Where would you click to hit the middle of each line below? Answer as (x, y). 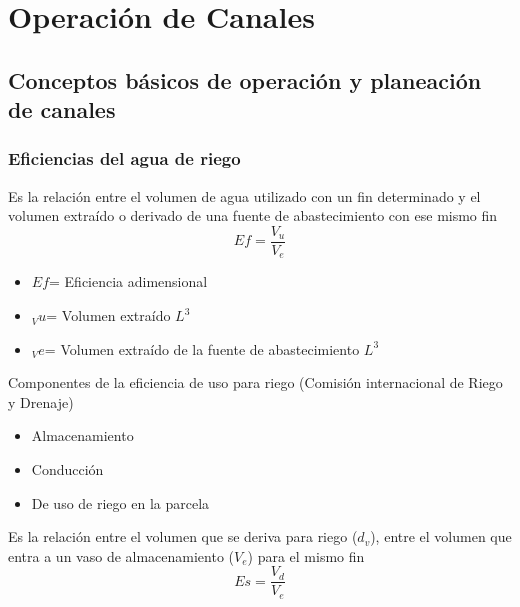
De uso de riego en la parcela (120, 502)
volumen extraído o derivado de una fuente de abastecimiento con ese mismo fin (253, 215)
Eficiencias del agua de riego (124, 158)
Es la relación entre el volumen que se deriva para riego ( (183, 536)
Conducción (67, 469)
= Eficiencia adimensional (128, 281)
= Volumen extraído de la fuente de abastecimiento (202, 348)
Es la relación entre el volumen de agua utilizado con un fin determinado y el (244, 195)
